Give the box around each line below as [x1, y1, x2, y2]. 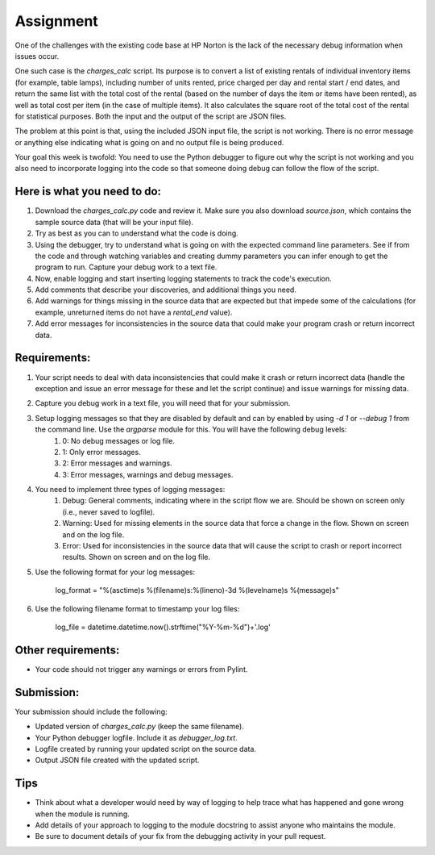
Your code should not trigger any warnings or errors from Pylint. [35, 664, 248, 674]
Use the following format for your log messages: [35, 567, 196, 577]
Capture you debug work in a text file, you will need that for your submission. [35, 398, 291, 408]
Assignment [14, 12, 98, 30]
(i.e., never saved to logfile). [62, 507, 155, 516]
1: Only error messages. [62, 447, 141, 457]
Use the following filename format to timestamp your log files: [35, 603, 240, 613]
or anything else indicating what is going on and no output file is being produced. [14, 137, 284, 147]
